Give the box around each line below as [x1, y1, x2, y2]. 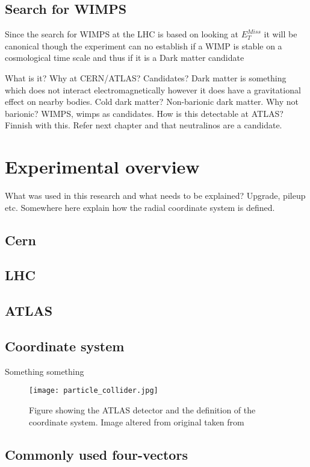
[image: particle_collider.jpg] [29, 386, 158, 395]
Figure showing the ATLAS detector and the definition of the [29, 404, 256, 416]
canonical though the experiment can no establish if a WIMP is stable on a [5, 39, 282, 52]
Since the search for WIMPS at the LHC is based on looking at [5, 28, 239, 40]
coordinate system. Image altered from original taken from [29, 415, 244, 428]
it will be [264, 28, 297, 40]
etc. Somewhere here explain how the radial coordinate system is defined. [5, 201, 275, 213]
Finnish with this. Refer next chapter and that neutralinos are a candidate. [5, 119, 282, 131]
